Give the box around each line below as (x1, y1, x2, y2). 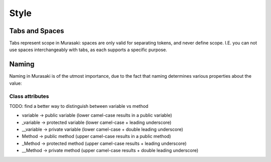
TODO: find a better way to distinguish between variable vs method (9, 103, 149, 109)
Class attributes (9, 93, 49, 100)
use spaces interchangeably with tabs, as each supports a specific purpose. (9, 47, 168, 53)
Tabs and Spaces (9, 27, 65, 35)
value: (9, 80, 22, 86)
